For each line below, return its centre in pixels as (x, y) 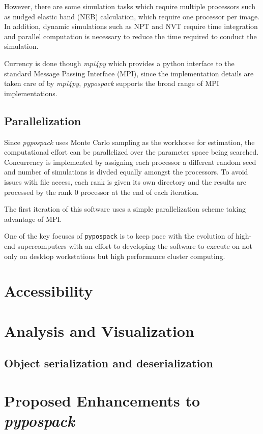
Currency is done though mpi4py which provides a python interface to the (119, 63)
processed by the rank (38, 192)
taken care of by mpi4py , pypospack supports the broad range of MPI (112, 83)
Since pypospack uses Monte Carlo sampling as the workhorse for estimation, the (129, 142)
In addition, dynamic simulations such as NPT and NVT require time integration (131, 26)
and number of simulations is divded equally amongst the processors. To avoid (126, 172)
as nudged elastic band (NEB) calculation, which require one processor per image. (132, 16)
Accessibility (49, 291)
